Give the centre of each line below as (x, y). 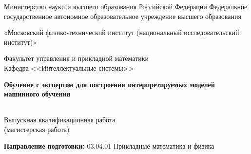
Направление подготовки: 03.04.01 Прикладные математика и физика (109, 145)
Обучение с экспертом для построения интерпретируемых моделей (109, 84)
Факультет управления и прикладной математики (77, 58)
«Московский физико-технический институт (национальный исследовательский (122, 32)
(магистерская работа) (37, 129)
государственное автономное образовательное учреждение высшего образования (123, 16)
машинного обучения (37, 94)
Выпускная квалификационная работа (60, 120)
